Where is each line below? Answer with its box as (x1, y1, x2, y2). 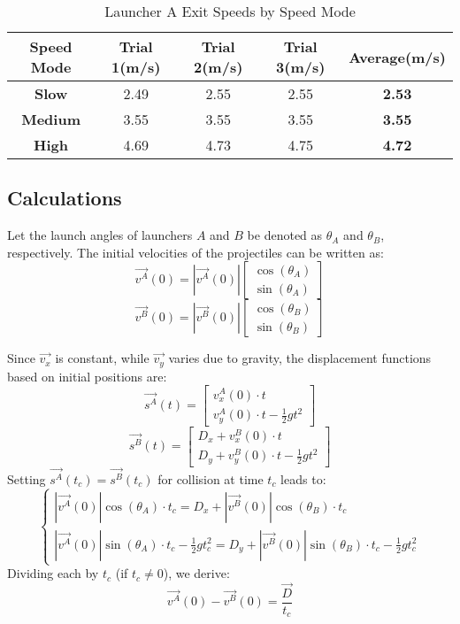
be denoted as (247, 226, 323, 244)
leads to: (280, 469, 326, 488)
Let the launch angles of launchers (7, 226, 193, 244)
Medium (21, 109, 80, 129)
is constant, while (55, 349, 149, 367)
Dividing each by (7, 564, 99, 582)
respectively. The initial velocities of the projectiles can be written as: (7, 243, 384, 261)
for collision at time (157, 469, 264, 488)
